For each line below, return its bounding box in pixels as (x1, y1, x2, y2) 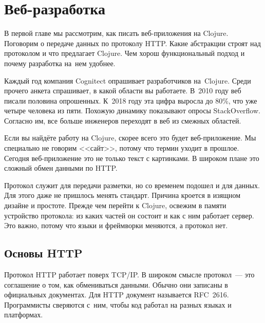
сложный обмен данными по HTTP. (4, 163, 118, 173)
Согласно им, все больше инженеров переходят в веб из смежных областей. (4, 115, 241, 126)
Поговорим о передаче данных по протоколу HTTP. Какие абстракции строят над (4, 37, 261, 48)
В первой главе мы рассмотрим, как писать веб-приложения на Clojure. (4, 28, 229, 38)
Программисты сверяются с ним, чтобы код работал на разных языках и (4, 299, 232, 310)
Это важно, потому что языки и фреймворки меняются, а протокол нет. (4, 220, 228, 231)
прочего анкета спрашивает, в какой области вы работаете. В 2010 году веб (4, 85, 241, 96)
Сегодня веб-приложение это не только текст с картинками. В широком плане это (4, 152, 259, 163)
